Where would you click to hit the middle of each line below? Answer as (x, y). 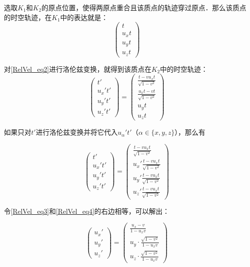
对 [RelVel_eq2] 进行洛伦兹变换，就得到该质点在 (78, 69)
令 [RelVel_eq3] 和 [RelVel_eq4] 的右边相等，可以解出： (87, 211)
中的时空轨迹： (184, 69)
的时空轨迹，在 (28, 17)
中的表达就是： (84, 17)
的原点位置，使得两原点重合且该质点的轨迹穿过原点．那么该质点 (144, 7)
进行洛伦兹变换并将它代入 (77, 132)
